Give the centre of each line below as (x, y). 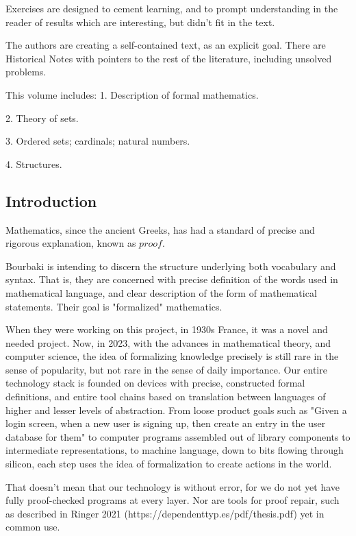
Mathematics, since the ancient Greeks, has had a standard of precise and (160, 229)
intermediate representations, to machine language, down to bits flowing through (175, 450)
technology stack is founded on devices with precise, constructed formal (155, 383)
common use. (33, 527)
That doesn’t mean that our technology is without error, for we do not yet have (173, 486)
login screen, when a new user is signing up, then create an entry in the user (166, 423)
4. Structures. (34, 163)
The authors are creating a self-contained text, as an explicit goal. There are (166, 45)
